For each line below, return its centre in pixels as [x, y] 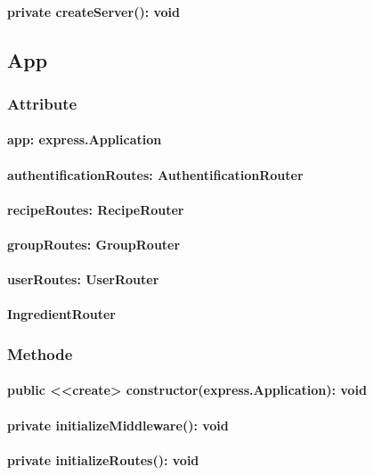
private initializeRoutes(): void [103, 459]
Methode [40, 353]
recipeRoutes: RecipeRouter [96, 209]
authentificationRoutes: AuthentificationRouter [155, 174]
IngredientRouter [62, 314]
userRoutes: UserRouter [83, 279]
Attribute [42, 103]
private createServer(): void [93, 11]
